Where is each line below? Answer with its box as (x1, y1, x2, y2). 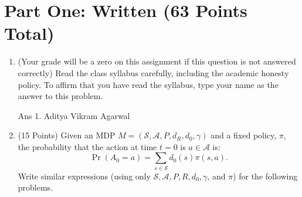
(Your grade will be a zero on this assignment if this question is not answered (18, 55, 296, 67)
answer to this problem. (18, 90, 103, 102)
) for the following (233, 169, 298, 182)
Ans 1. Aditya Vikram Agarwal (18, 109, 130, 121)
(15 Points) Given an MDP (18, 129, 116, 141)
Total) (4, 21, 55, 45)
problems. (18, 181, 53, 193)
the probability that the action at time (18, 140, 157, 152)
